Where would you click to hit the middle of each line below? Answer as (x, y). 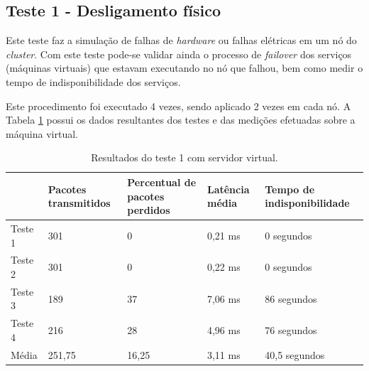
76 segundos (291, 330)
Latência (228, 189)
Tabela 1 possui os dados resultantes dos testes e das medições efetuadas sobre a (181, 120)
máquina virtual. (42, 133)
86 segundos (291, 298)
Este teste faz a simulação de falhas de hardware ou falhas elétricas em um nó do (181, 40)
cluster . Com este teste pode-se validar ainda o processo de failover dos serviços (179, 54)
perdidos (149, 210)
